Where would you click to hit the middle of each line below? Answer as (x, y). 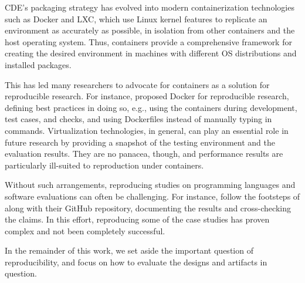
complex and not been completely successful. (85, 230)
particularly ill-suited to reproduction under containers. (104, 165)
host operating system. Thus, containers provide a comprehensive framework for (148, 41)
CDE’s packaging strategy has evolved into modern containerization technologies (150, 7)
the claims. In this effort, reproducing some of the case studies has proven (137, 219)
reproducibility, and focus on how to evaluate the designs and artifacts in (136, 262)
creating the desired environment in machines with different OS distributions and (151, 53)
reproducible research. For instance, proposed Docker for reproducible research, (147, 96)
